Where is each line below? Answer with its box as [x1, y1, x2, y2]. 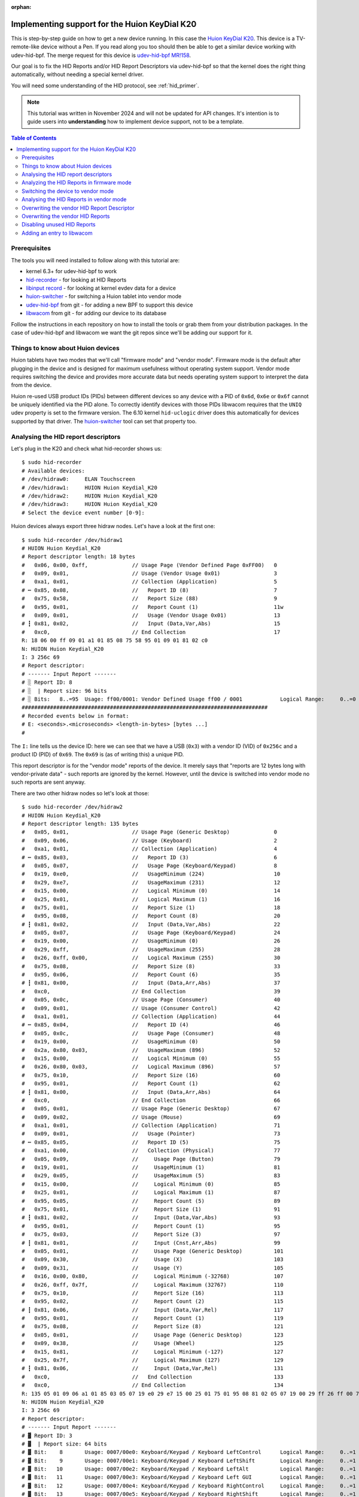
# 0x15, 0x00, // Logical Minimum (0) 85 [22, 1180, 281, 1187]
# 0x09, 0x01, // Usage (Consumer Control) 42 [22, 1005, 281, 1011]
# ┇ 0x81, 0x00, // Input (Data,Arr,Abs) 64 [22, 1089, 281, 1095]
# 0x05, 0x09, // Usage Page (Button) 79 [22, 1156, 281, 1162]
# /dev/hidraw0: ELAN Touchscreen [22, 476, 136, 483]
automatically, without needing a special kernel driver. [11, 71, 144, 78]
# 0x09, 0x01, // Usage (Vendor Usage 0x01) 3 [22, 570, 278, 577]
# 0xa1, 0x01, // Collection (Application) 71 [22, 1122, 281, 1129]
